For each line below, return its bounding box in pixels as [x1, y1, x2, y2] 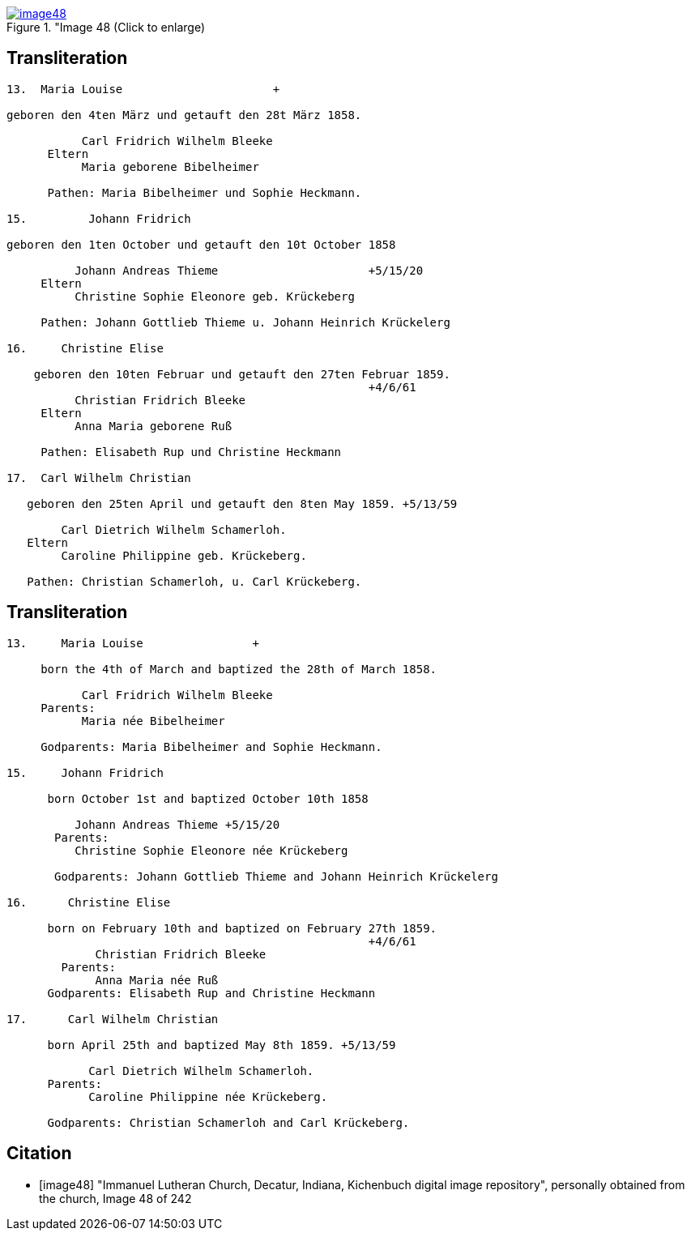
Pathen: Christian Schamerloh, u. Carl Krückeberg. [27, 574, 362, 588]
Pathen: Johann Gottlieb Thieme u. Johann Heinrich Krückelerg [41, 315, 450, 329]
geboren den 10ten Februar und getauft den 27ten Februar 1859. [33, 367, 450, 381]
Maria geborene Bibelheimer [81, 160, 259, 173]
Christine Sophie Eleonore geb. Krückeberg [75, 289, 355, 303]
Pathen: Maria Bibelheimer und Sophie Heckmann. [47, 186, 362, 199]
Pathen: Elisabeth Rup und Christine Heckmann [41, 445, 342, 459]
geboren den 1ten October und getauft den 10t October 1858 [6, 237, 396, 251]
